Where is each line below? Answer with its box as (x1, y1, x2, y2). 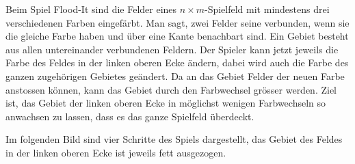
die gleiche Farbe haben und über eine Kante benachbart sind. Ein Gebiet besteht (5, 29, 349, 43)
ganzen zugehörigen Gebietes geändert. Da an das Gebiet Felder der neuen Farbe (5, 68, 345, 83)
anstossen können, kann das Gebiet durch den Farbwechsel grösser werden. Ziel (5, 82, 337, 96)
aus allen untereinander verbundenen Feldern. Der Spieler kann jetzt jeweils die (5, 42, 339, 56)
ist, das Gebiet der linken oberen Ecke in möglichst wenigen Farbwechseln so (5, 96, 326, 110)
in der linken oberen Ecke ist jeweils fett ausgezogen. (5, 145, 226, 159)
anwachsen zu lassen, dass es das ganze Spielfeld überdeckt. (5, 109, 254, 123)
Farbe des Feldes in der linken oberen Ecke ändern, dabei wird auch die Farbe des (5, 55, 349, 70)
